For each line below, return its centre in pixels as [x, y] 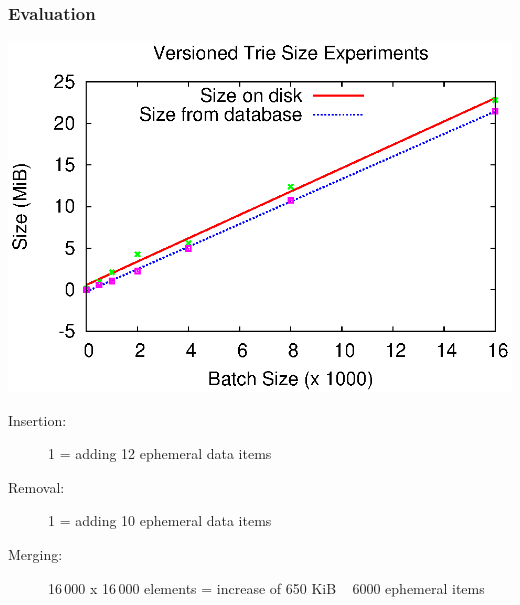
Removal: [36, 486]
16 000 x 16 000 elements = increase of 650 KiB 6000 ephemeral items [266, 587]
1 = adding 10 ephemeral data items [160, 520]
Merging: [35, 554]
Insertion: [37, 419]
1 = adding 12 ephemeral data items [160, 453]
